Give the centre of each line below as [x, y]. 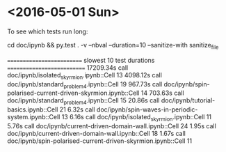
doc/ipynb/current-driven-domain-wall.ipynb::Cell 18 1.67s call [96, 133]
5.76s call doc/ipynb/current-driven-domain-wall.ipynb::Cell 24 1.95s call [112, 126]
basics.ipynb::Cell [33, 109]
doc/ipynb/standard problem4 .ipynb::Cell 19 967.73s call [85, 85]
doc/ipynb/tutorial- [188, 100]
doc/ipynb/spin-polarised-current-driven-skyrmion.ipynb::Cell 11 [100, 141]
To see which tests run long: [48, 31]
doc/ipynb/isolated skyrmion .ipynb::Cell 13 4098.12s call [84, 76]
